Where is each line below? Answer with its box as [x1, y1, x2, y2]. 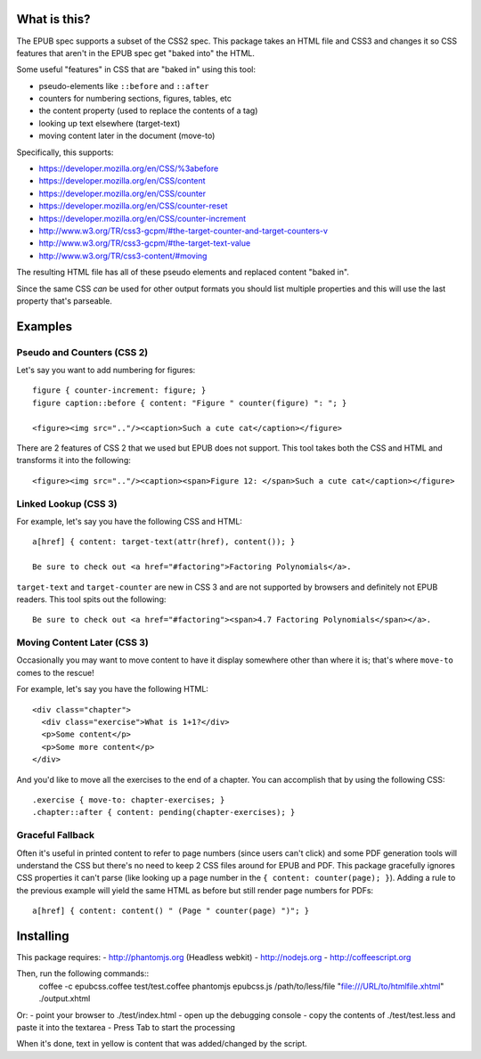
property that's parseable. [16, 295, 113, 306]
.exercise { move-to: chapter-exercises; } [32, 794, 225, 805]
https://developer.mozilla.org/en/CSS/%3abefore [38, 163, 219, 174]
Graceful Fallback [16, 829, 95, 842]
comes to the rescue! [16, 667, 94, 678]
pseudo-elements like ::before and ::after [38, 80, 209, 91]
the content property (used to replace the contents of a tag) [38, 105, 258, 116]
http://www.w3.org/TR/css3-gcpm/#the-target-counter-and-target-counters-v [38, 225, 329, 236]
